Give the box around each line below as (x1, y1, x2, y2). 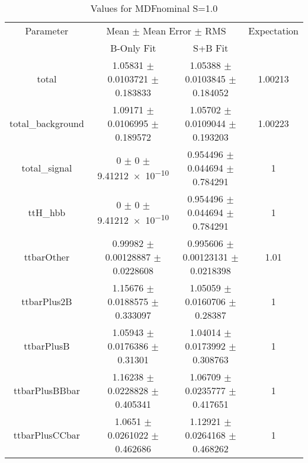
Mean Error (143, 24, 192, 37)
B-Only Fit (110, 41, 156, 55)
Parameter (25, 24, 69, 37)
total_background (9, 116, 84, 130)
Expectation (248, 24, 299, 37)
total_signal (21, 161, 72, 175)
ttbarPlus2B (21, 294, 72, 308)
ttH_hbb (28, 205, 66, 219)
